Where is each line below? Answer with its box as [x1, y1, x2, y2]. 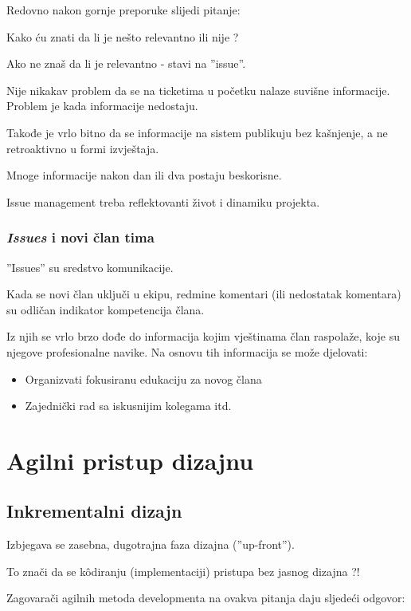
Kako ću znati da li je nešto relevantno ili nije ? [6, 28, 239, 45]
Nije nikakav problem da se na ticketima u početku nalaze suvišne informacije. [6, 81, 390, 98]
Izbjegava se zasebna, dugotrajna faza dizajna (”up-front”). [6, 536, 295, 553]
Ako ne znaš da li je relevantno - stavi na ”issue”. [6, 55, 246, 72]
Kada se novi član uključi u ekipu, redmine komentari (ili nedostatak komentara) [6, 286, 401, 302]
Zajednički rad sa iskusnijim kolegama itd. [25, 397, 232, 414]
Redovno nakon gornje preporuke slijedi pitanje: [6, 2, 241, 18]
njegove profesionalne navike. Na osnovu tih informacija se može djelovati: [6, 343, 368, 360]
